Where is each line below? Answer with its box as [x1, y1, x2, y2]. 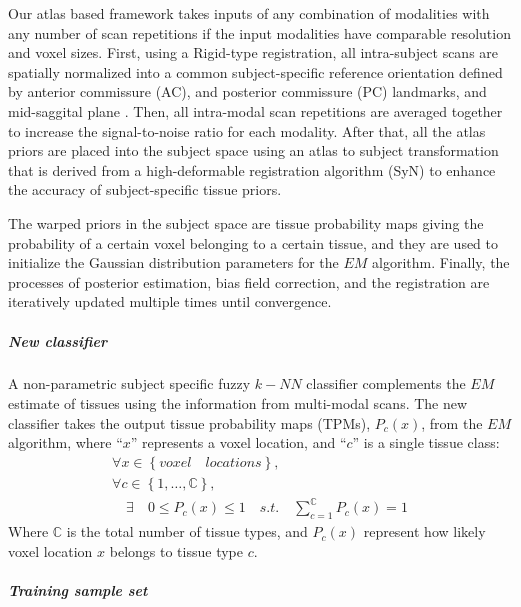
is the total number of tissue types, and [66, 521, 308, 542]
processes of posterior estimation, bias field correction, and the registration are [8, 271, 490, 292]
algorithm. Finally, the [372, 252, 510, 273]
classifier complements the [306, 373, 466, 394]
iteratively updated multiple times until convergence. [8, 291, 332, 312]
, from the [421, 412, 483, 433]
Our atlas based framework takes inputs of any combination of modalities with [8, 3, 490, 23]
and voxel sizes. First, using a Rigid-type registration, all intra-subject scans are [8, 42, 499, 63]
